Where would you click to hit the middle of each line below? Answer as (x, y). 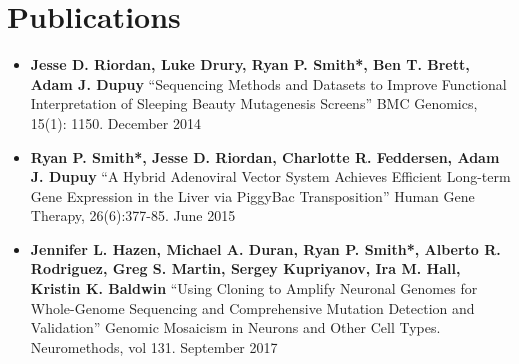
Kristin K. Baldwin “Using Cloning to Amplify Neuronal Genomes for (254, 288)
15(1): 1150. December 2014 (115, 122)
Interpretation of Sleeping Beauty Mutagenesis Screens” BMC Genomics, (254, 103)
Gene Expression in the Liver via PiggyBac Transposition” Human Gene (252, 195)
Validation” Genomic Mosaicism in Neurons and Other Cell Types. (235, 327)
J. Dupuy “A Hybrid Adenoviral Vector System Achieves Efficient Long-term (270, 176)
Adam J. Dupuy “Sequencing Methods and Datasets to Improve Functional (268, 83)
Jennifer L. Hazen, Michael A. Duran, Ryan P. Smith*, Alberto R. (265, 248)
